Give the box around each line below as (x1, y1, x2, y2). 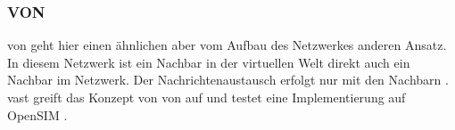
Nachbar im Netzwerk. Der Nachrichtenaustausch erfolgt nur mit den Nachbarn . (7, 70, 449, 89)
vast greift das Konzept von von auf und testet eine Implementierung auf (7, 88, 406, 106)
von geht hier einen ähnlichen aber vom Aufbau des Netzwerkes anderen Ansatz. (7, 36, 447, 54)
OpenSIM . (7, 105, 68, 124)
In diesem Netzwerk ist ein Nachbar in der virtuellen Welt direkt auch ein (7, 53, 410, 71)
